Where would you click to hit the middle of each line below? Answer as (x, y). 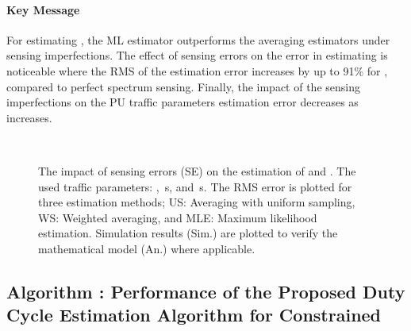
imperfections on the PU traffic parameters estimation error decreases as (182, 102)
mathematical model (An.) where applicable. (147, 248)
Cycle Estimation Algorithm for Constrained (194, 315)
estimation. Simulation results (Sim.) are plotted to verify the (188, 233)
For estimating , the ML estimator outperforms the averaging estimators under (198, 39)
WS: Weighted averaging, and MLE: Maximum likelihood (178, 217)
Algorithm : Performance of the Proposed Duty (206, 291)
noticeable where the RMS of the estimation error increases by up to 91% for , (197, 70)
